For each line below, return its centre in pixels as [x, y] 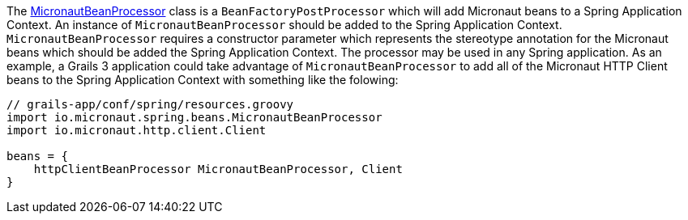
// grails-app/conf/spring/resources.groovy [150, 104]
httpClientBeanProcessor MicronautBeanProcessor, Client [218, 169]
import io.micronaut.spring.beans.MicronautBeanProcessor [194, 117]
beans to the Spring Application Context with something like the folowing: [203, 80]
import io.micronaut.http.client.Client [137, 130]
